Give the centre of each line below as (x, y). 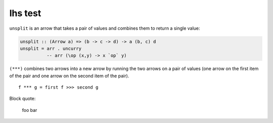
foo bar (30, 110)
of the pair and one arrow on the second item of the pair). (69, 76)
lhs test (25, 13)
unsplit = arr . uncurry (51, 48)
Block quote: (22, 99)
